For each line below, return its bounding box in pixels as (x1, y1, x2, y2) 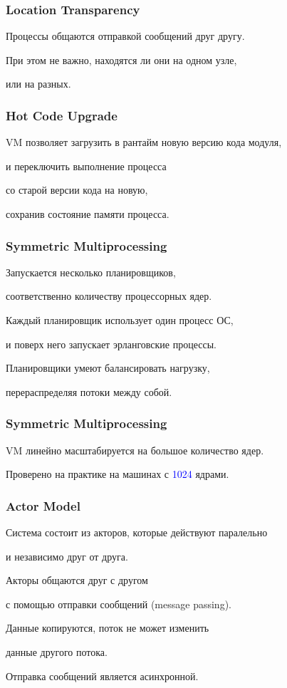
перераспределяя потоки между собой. (6, 384, 172, 399)
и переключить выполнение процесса (6, 158, 167, 173)
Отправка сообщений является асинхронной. (6, 668, 199, 683)
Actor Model (6, 496, 80, 514)
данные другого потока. (6, 644, 108, 659)
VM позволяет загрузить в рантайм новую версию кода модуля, (6, 135, 282, 150)
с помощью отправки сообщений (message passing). (6, 596, 231, 611)
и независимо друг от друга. (6, 548, 128, 563)
